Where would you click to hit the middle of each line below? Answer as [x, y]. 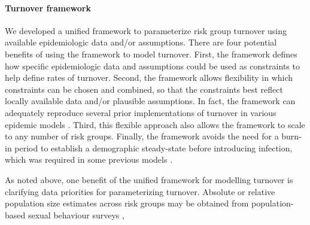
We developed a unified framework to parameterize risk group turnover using [146, 30]
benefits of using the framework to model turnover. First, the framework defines [151, 54]
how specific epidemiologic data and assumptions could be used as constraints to [152, 66]
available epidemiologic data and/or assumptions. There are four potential [141, 42]
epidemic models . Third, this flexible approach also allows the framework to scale [155, 124]
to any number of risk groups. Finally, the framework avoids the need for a [142, 136]
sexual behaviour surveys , [76, 215]
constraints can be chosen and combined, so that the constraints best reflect [144, 89]
